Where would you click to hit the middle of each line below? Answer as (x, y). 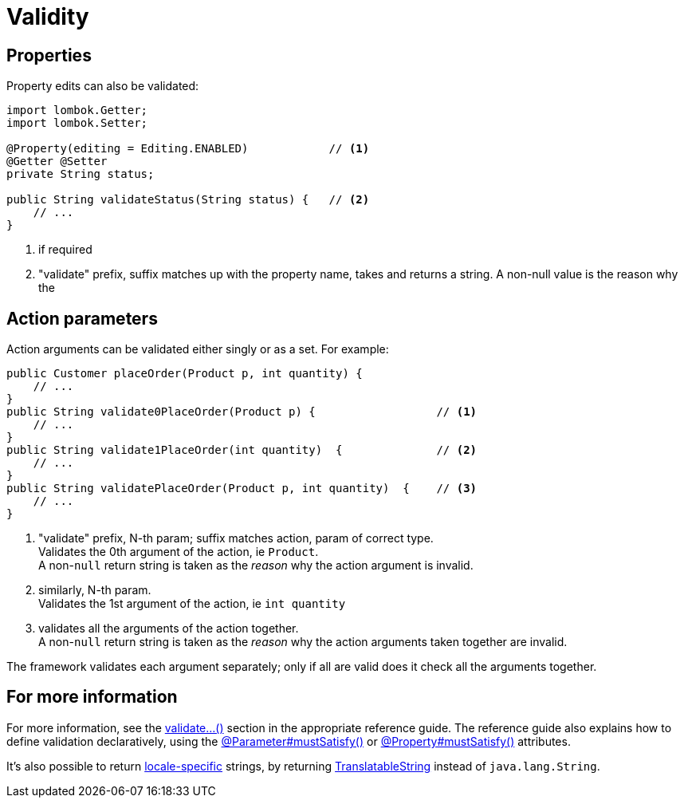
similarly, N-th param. (95, 590)
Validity (48, 17)
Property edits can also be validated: (103, 86)
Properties (49, 55)
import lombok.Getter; (77, 110)
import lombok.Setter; (77, 123)
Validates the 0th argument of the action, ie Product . (179, 552)
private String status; (81, 174)
